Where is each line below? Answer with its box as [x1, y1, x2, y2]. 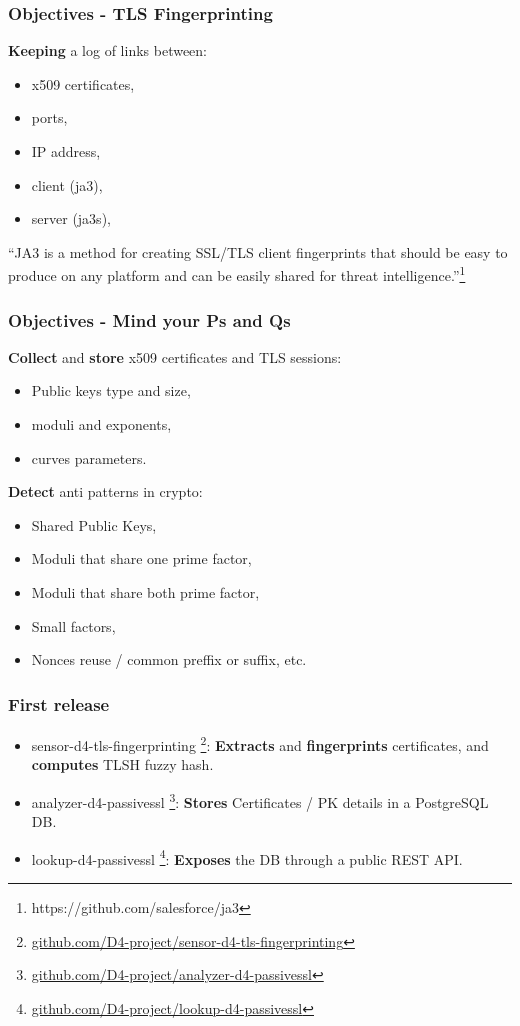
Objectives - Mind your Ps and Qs [8, 307, 291, 332]
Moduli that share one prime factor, [31, 548, 252, 569]
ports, [31, 107, 68, 128]
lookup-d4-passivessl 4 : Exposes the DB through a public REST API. [31, 845, 463, 869]
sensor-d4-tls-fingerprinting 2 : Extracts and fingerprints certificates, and [31, 732, 489, 755]
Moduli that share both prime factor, [31, 582, 260, 602]
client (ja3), [31, 174, 103, 195]
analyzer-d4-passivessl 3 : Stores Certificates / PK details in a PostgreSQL [31, 788, 489, 812]
